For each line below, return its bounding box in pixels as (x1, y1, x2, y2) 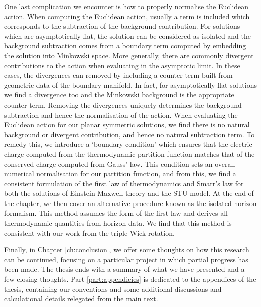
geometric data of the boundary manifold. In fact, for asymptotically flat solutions (4, 79, 257, 90)
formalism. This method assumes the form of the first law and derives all (4, 208, 228, 218)
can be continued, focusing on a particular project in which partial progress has (4, 254, 248, 264)
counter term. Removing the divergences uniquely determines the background (4, 99, 242, 110)
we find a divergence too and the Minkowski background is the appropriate (4, 89, 234, 100)
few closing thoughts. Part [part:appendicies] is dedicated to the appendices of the (4, 274, 256, 284)
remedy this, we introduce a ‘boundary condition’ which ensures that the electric (4, 139, 252, 149)
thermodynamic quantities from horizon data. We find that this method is (4, 218, 232, 228)
